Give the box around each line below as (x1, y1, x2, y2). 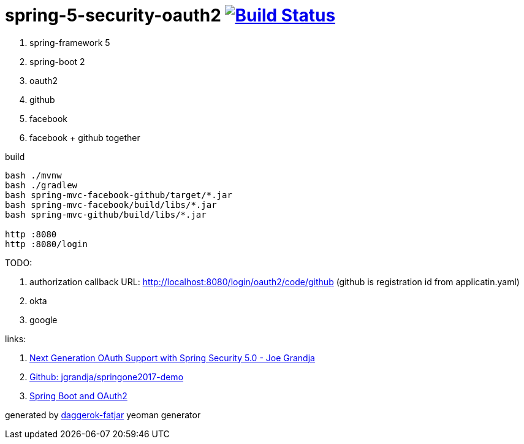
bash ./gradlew (5, 180, 78, 190)
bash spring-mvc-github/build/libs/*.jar (5, 209, 207, 220)
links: (5, 333, 26, 344)
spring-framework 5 (29, 37, 110, 48)
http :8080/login (5, 239, 88, 249)
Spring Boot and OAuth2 (29, 390, 127, 401)
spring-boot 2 (29, 56, 85, 67)
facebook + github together (29, 132, 140, 143)
